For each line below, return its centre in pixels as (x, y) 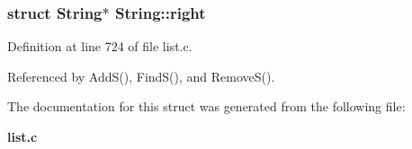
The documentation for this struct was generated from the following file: (206, 106)
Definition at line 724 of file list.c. (100, 46)
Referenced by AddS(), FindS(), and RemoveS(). (141, 76)
